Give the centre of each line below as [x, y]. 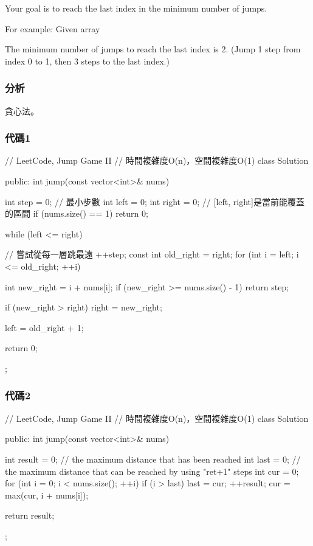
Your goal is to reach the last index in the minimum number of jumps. [136, 8]
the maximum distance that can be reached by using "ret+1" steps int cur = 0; [152, 471]
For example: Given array [53, 28]
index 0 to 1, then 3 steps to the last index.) [87, 61]
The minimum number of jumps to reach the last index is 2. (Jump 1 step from [153, 49]
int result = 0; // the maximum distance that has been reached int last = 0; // [153, 459]
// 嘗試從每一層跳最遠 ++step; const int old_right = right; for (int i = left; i [152, 254]
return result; [30, 515]
